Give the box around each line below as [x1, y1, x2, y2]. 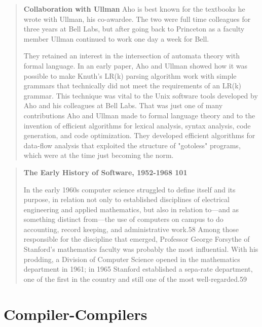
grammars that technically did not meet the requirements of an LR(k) [23, 80, 242, 91]
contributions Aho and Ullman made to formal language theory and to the [23, 110, 255, 120]
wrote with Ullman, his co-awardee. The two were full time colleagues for [23, 13, 251, 24]
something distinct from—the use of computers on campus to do [23, 214, 223, 224]
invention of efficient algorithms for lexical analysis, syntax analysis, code [23, 120, 251, 130]
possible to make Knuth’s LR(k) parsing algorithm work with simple [23, 70, 237, 81]
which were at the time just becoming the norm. [23, 150, 174, 160]
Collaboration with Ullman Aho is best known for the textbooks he [23, 4, 245, 14]
